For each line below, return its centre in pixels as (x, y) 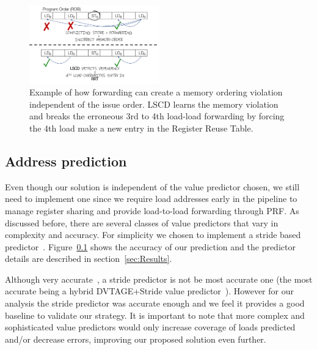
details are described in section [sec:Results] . (89, 259)
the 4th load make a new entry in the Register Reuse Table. (141, 128)
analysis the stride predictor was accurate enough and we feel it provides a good (155, 303)
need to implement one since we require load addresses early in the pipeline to (151, 199)
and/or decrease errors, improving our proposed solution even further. (136, 339)
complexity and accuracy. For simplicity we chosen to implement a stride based (153, 235)
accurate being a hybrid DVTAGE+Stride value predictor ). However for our (149, 291)
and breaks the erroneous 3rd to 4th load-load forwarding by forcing (157, 116)
